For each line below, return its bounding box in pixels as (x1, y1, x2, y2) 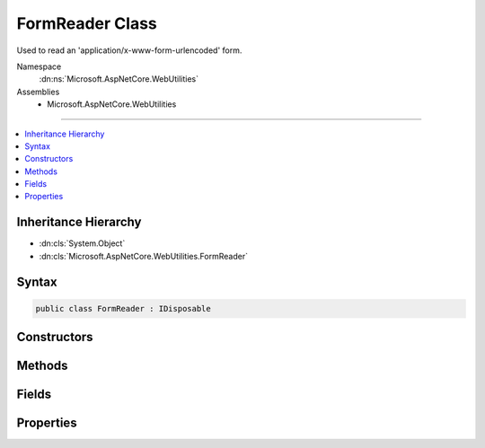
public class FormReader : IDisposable (35, 303, 211, 313)
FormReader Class (16, 13, 157, 33)
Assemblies (16, 86, 60, 97)
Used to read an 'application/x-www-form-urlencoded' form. (16, 45, 242, 56)
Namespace (16, 61, 62, 72)
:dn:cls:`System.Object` (39, 238, 126, 249)
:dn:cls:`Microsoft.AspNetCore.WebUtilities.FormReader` (39, 250, 249, 261)
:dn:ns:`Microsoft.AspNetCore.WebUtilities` (39, 74, 199, 84)
